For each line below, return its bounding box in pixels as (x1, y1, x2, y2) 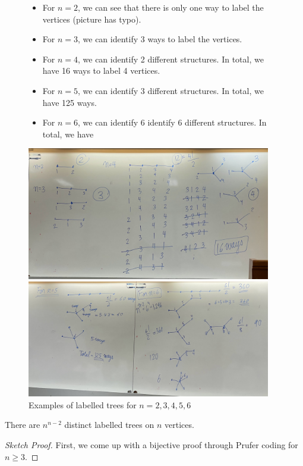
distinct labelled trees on (64, 418, 154, 431)
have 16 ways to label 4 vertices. (42, 64, 160, 77)
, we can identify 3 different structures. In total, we (78, 84, 264, 96)
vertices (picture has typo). (42, 12, 141, 25)
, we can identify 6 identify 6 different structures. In (78, 116, 267, 129)
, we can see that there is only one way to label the (78, 1, 264, 13)
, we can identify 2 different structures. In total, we (78, 52, 264, 65)
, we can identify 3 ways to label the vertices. (78, 33, 242, 45)
